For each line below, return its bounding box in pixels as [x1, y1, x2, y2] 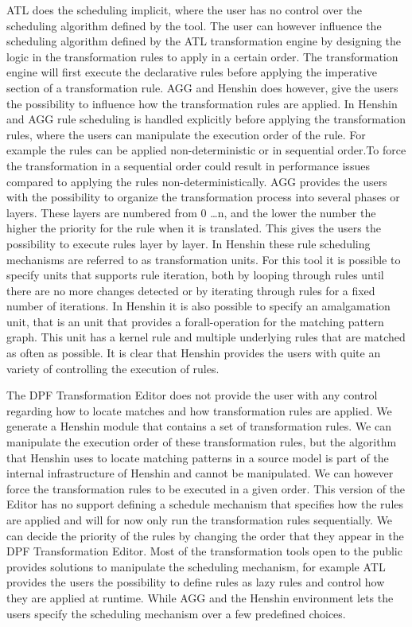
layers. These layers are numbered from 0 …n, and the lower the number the [6, 204, 376, 220]
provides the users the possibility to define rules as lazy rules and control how [6, 574, 385, 590]
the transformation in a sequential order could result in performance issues [6, 157, 370, 173]
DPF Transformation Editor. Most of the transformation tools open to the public [6, 543, 402, 559]
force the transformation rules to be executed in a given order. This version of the [6, 480, 406, 497]
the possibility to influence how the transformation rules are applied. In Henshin [6, 95, 398, 111]
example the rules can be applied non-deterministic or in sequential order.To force [6, 142, 406, 158]
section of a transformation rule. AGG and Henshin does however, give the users [6, 79, 398, 95]
